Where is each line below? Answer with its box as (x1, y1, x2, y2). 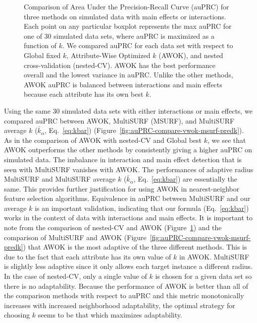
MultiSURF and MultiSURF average (4, 174, 116, 184)
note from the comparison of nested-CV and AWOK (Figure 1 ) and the (4, 222, 222, 233)
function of (24, 40, 57, 51)
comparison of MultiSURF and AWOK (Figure (4, 232, 147, 242)
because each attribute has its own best (24, 89, 144, 99)
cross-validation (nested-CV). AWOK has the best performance (24, 60, 216, 70)
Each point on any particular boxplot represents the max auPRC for (24, 21, 232, 31)
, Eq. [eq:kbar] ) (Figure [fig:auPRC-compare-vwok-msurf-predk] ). (44, 125, 244, 135)
